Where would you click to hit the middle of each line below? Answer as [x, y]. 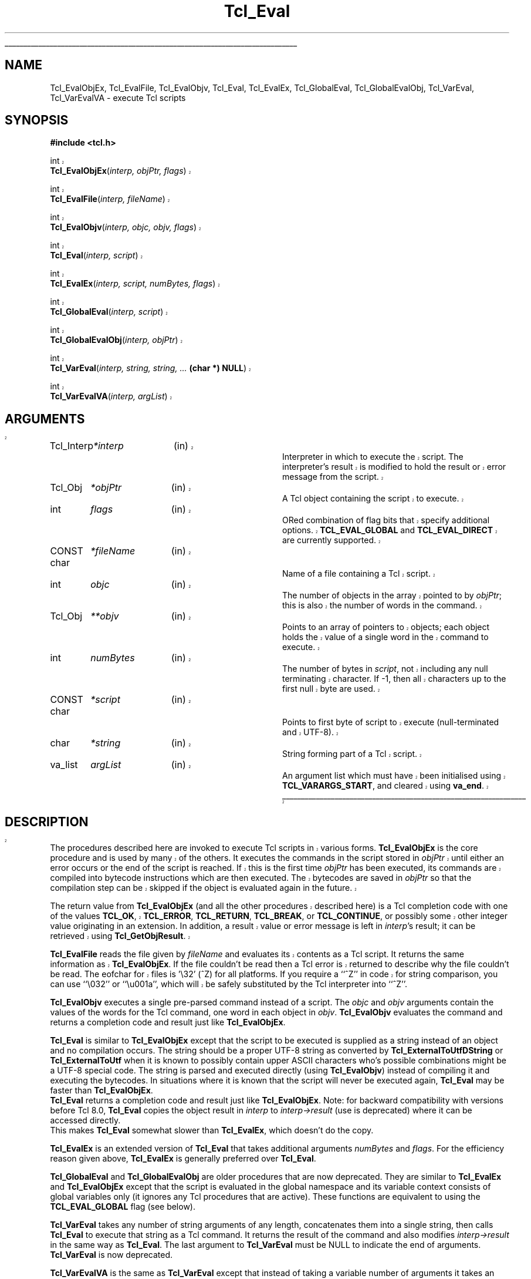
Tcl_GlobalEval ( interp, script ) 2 [109, 312]
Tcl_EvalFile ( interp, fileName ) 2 [110, 199]
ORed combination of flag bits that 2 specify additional [386, 520]
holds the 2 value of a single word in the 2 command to [385, 637]
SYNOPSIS [37, 120]
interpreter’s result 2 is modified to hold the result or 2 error [394, 467]
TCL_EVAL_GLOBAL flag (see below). [123, 1207]
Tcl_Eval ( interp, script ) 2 [96, 255]
